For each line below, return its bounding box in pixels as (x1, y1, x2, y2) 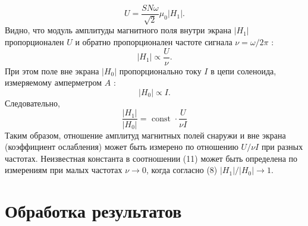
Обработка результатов (5, 199, 182, 223)
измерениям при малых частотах (5, 164, 122, 176)
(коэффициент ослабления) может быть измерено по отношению (5, 140, 238, 153)
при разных (261, 140, 303, 153)
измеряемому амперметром (5, 76, 102, 89)
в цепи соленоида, (210, 64, 276, 77)
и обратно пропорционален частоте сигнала (75, 36, 232, 48)
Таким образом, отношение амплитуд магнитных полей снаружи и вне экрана (5, 128, 286, 141)
